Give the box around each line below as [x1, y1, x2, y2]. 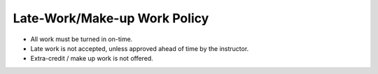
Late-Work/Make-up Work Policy [13, 10, 209, 26]
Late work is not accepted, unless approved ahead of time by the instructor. [30, 44, 249, 52]
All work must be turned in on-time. [30, 35, 133, 43]
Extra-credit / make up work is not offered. [30, 54, 153, 63]
